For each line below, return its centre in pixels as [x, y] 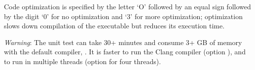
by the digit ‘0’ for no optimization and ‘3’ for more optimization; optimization [123, 16]
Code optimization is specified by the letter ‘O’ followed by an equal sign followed [127, 6]
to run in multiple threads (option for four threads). [83, 61]
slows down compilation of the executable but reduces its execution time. [114, 26]
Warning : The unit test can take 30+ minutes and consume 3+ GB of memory [123, 42]
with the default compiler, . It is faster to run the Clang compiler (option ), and [125, 52]
